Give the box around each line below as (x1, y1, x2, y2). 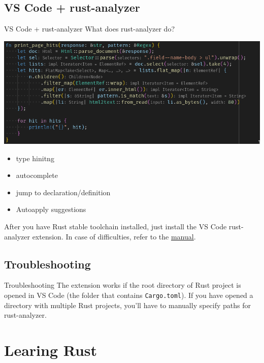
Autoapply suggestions (16, 204, 86, 215)
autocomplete (16, 170, 58, 180)
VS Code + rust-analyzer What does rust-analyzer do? (4, 23, 175, 34)
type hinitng (16, 153, 54, 163)
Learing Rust (4, 340, 97, 360)
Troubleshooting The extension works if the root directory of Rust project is (4, 280, 241, 290)
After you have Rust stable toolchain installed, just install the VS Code (4, 221, 227, 232)
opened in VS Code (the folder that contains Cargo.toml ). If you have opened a (4, 290, 253, 300)
